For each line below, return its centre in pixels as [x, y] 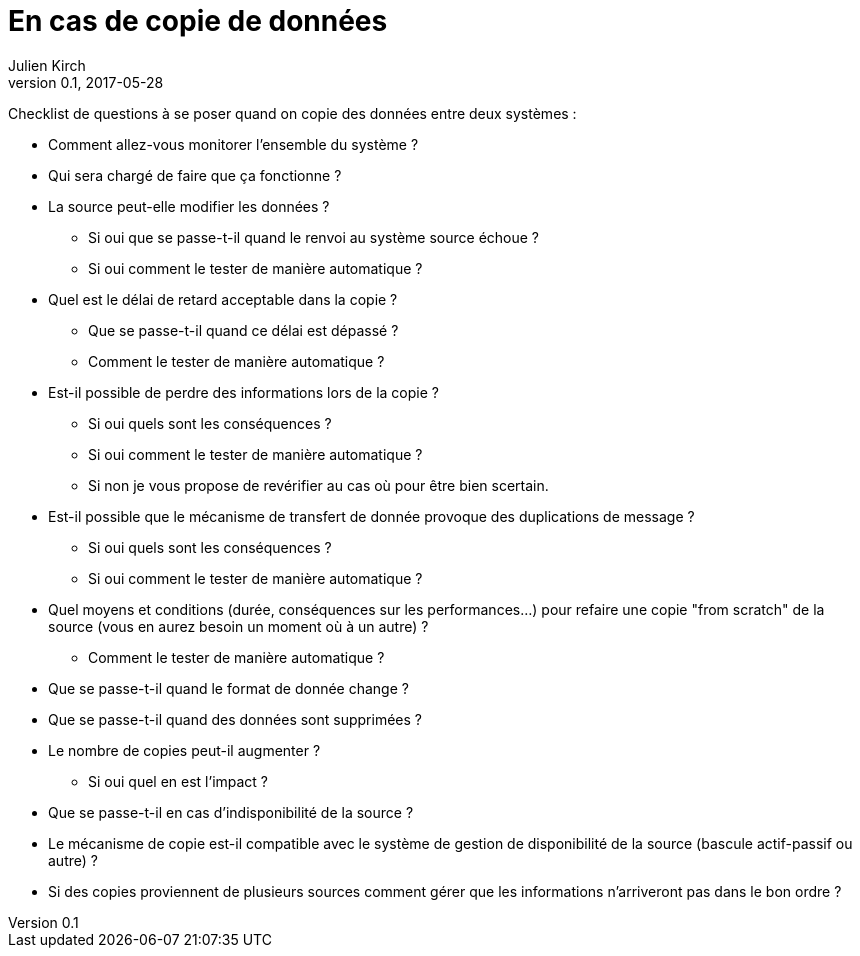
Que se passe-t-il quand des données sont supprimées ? [235, 719]
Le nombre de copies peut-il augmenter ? [184, 750]
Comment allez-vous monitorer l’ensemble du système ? [233, 144]
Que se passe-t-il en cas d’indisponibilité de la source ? [231, 812]
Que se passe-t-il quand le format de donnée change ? [228, 688]
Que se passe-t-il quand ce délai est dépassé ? [243, 330]
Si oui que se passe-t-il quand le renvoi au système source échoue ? [313, 237]
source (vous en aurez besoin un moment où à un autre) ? [238, 626]
